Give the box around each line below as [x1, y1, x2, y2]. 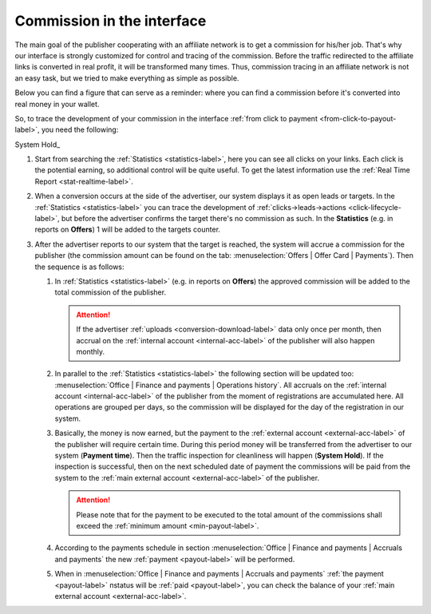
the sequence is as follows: [34, 262, 125, 271]
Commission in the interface [14, 12, 207, 30]
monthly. [76, 347, 105, 356]
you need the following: [41, 125, 119, 135]
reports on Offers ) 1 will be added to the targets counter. [34, 224, 221, 235]
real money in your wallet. [14, 99, 100, 109]
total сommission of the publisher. [54, 287, 167, 297]
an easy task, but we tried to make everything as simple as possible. [14, 73, 239, 83]
